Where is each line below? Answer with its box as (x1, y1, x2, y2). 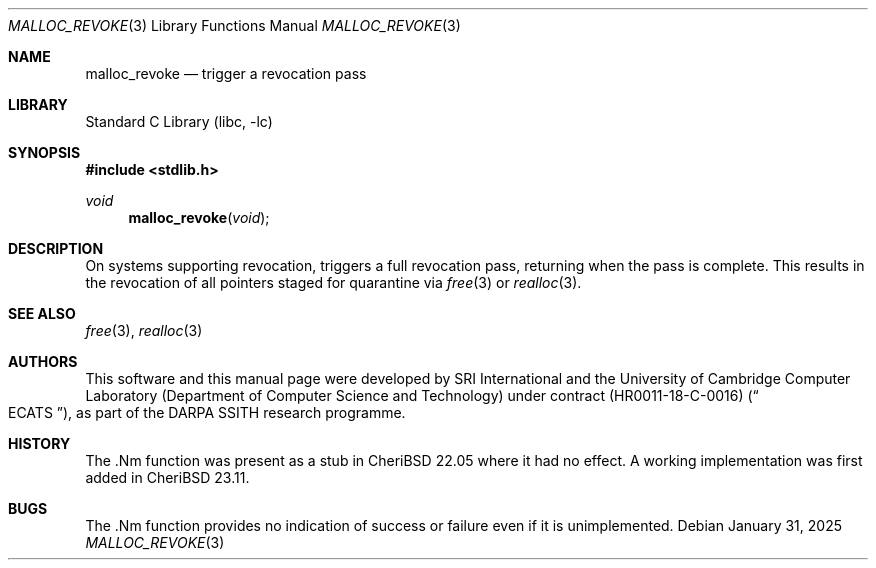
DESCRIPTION (8, 240, 104, 257)
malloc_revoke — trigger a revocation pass (85, 65, 367, 82)
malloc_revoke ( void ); (128, 209, 270, 226)
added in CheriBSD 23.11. (85, 469, 250, 486)
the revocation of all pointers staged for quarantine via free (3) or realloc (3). (85, 274, 582, 291)
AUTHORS (8, 353, 78, 370)
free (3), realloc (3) (85, 322, 203, 339)
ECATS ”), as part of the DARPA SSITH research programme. (8, 404, 406, 421)
